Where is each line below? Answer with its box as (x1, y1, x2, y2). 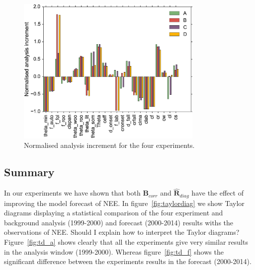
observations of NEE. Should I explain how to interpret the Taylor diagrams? (4, 227, 240, 237)
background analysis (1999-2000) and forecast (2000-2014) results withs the (4, 217, 234, 227)
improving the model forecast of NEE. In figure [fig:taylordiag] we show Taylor (4, 198, 245, 208)
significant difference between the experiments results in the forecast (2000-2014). (4, 256, 252, 267)
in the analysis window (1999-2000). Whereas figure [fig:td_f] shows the (4, 246, 224, 257)
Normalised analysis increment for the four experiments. (24, 140, 195, 150)
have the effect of (191, 188, 244, 198)
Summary (4, 164, 55, 180)
